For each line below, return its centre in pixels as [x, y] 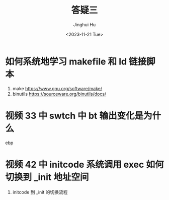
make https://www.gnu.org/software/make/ [57, 88]
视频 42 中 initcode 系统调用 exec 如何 [84, 164]
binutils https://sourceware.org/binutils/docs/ [59, 94]
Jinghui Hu [84, 24]
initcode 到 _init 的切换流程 [40, 192]
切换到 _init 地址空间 [47, 177]
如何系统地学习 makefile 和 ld [66, 61]
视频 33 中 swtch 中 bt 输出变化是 [74, 116]
